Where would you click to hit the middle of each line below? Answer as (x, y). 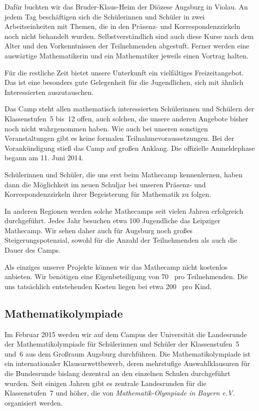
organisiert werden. (34, 402)
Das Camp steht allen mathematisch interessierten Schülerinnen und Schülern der (129, 109)
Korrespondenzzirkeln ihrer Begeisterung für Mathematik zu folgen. (108, 194)
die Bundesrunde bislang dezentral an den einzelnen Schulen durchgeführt (117, 373)
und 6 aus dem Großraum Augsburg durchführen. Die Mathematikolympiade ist (127, 353)
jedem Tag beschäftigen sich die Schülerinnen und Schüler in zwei (105, 16)
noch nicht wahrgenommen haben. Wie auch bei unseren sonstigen (106, 128)
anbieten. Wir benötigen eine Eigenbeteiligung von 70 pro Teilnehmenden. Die (126, 276)
